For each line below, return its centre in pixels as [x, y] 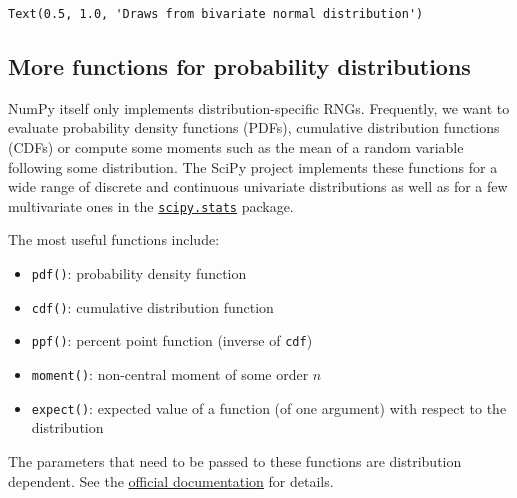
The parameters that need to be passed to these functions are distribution [235, 460]
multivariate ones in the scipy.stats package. [151, 205]
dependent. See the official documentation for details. [171, 480]
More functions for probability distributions [239, 66]
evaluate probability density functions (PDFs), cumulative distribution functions [254, 127]
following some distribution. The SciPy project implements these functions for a [253, 166]
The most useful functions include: [114, 239]
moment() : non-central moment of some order [170, 374]
